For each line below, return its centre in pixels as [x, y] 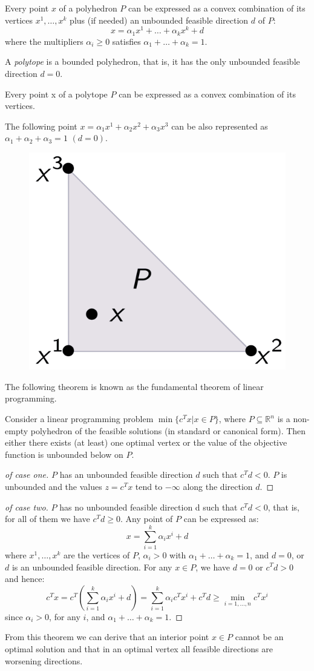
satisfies [126, 41]
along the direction [218, 487]
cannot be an [259, 637]
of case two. [27, 507]
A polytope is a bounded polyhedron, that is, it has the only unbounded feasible [152, 61]
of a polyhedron [88, 8]
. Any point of [146, 519]
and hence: [25, 579]
